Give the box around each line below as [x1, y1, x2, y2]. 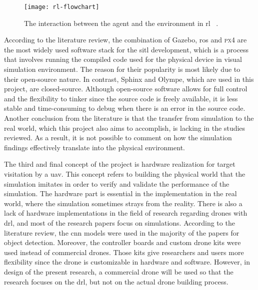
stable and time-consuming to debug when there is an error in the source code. [4, 103, 245, 113]
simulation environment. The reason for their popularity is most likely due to [4, 64, 240, 74]
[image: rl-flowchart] [24, 3, 99, 10]
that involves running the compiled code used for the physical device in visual [4, 54, 242, 64]
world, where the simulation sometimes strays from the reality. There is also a [4, 198, 242, 208]
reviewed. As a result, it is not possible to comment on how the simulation [4, 132, 232, 143]
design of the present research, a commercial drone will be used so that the [4, 266, 233, 277]
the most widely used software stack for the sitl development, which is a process [4, 44, 249, 54]
